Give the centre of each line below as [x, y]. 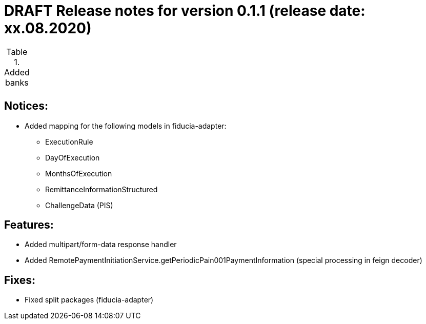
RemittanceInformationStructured [102, 189]
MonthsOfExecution [79, 173]
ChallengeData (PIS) [79, 205]
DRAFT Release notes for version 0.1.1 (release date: [185, 11]
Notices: [26, 106]
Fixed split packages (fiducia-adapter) [89, 300]
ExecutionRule [69, 141]
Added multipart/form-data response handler [101, 245]
